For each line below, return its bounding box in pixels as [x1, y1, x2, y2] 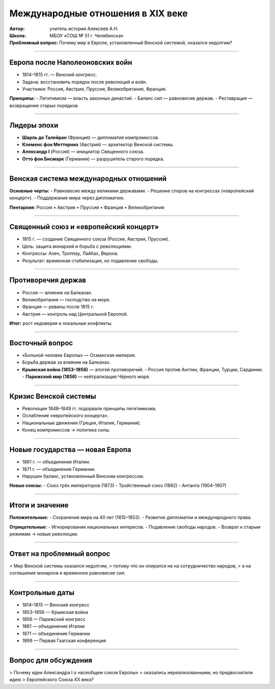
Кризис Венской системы [9, 392, 96, 400]
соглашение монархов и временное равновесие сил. [9, 570, 126, 576]
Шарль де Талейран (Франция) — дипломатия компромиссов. [22, 134, 159, 140]
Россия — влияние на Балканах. [22, 289, 93, 296]
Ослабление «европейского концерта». [22, 413, 109, 419]
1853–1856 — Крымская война [22, 609, 89, 615]
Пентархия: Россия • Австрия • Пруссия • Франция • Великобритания [9, 204, 165, 210]
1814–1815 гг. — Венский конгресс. [22, 72, 97, 78]
